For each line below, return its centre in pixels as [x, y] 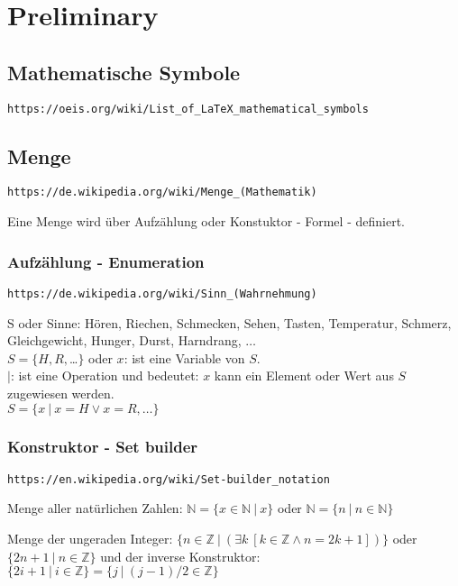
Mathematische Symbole [124, 72]
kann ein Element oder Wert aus [304, 375]
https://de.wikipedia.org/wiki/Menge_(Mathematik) [162, 192]
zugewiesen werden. [61, 393]
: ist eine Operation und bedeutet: [105, 375]
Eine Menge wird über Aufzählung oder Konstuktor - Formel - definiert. [206, 221]
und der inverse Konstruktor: [180, 556]
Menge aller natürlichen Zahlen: [95, 508]
